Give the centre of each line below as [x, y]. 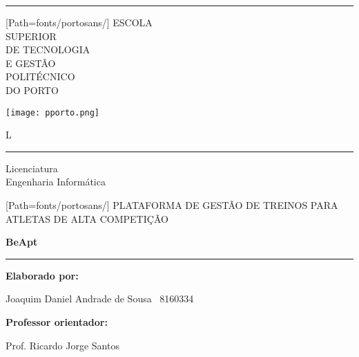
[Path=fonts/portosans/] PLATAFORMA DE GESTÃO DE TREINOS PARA [172, 205]
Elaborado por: [42, 275]
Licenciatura [32, 168]
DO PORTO [32, 90]
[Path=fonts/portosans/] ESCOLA [79, 22]
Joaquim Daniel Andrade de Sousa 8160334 [100, 299]
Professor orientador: [57, 321]
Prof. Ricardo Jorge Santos [62, 345]
